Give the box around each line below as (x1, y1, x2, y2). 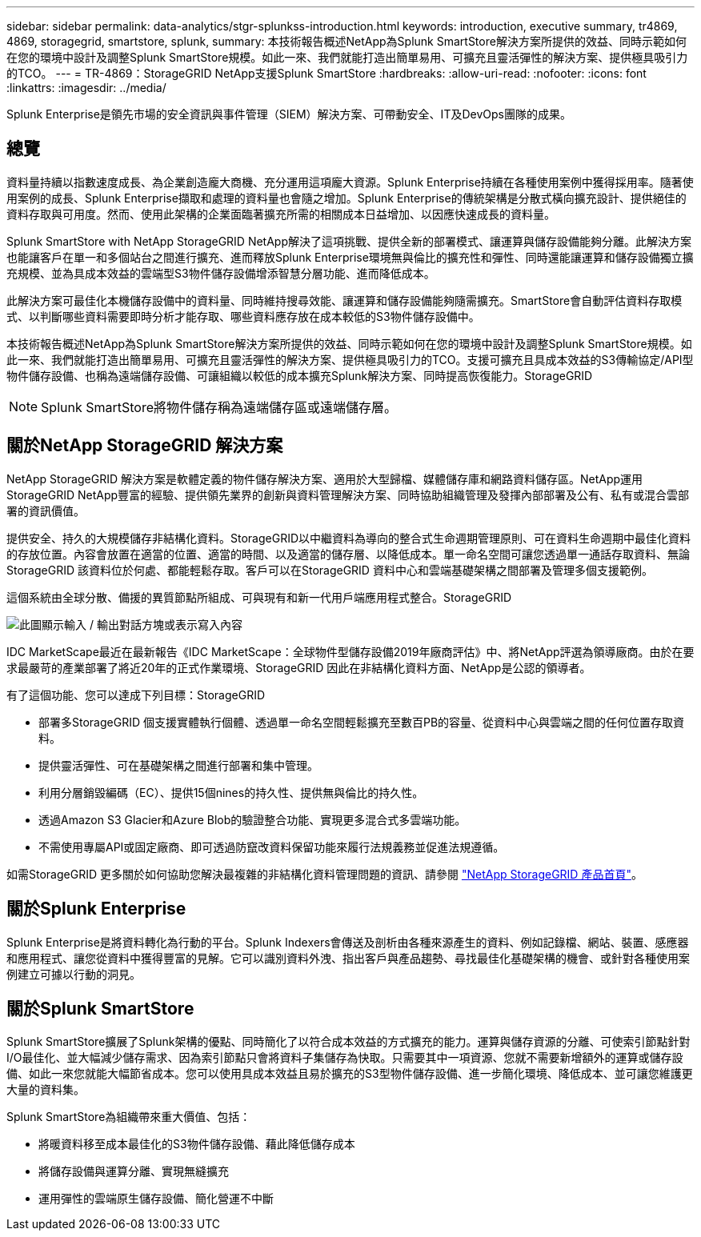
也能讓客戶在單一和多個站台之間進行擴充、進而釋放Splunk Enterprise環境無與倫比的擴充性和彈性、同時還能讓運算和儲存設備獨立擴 (6, 250, 694, 264)
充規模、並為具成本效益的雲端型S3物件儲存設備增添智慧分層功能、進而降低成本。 (6, 266, 435, 280)
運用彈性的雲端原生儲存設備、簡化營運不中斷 (38, 1191, 274, 1206)
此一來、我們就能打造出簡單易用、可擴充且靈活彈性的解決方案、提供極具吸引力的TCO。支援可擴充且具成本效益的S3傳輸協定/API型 (6, 352, 694, 366)
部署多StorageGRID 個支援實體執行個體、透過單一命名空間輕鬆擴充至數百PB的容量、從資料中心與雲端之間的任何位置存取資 (38, 715, 685, 729)
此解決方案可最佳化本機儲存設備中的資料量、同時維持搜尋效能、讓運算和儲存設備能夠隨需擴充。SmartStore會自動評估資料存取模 (6, 293, 683, 307)
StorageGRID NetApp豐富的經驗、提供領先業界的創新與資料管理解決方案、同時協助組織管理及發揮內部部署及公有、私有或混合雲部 (6, 487, 690, 502)
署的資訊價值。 (6, 503, 85, 518)
